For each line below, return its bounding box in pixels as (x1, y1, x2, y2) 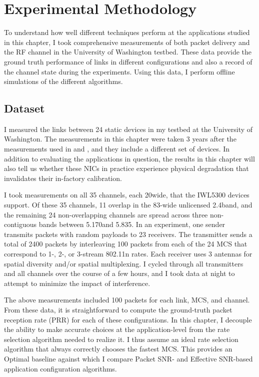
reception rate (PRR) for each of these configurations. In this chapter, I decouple (4, 314, 252, 324)
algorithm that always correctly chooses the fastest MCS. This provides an (4, 343, 232, 354)
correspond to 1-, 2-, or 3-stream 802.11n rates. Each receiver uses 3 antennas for (4, 248, 252, 259)
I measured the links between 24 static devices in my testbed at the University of (4, 123, 253, 134)
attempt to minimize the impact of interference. (4, 277, 150, 288)
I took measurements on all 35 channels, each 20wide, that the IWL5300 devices (4, 189, 249, 200)
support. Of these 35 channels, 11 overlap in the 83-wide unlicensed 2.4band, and (4, 199, 252, 210)
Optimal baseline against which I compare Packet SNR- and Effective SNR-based (4, 353, 253, 363)
